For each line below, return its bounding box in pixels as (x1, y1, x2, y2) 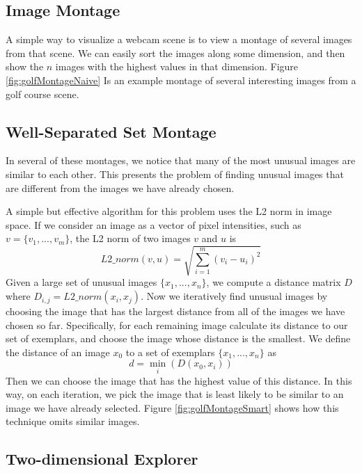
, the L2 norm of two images (70, 231, 191, 246)
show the (6, 59, 44, 74)
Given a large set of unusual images (6, 275, 157, 289)
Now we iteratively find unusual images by (146, 289, 328, 303)
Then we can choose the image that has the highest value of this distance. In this (6, 373, 352, 387)
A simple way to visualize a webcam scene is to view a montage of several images (6, 32, 352, 47)
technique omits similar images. (6, 414, 140, 428)
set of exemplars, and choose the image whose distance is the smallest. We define (6, 331, 351, 346)
